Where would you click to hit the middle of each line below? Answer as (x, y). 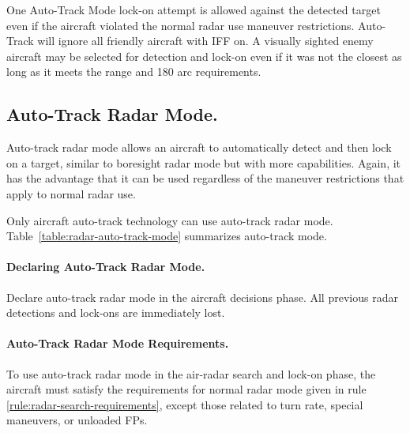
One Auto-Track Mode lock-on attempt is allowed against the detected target (194, 9)
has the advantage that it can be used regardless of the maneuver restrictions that (205, 178)
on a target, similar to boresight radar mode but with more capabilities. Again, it (204, 162)
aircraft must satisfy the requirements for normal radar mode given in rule (186, 389)
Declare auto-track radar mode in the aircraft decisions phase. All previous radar (202, 297)
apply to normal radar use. (71, 193)
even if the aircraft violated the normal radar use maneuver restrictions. (181, 25)
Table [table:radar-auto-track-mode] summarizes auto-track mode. (167, 236)
